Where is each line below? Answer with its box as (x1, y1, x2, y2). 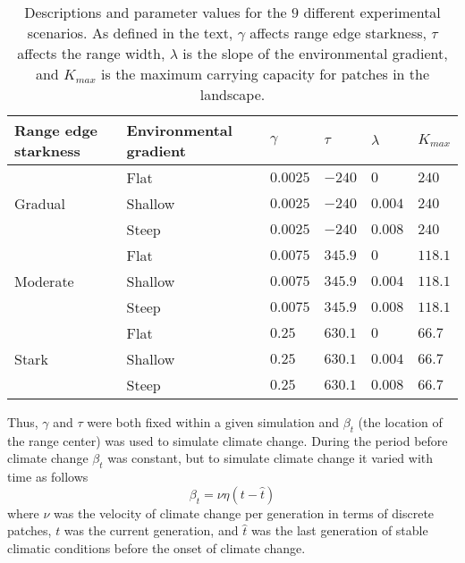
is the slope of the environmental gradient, (182, 43, 448, 63)
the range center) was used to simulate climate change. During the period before (7, 431, 448, 450)
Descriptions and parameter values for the (24, 2, 287, 22)
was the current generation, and (63, 521, 239, 540)
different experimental (303, 2, 441, 22)
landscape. (199, 84, 266, 105)
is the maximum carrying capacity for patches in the (101, 63, 430, 84)
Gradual (14, 193, 66, 214)
